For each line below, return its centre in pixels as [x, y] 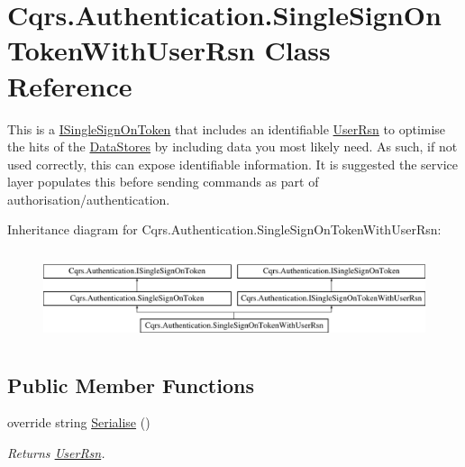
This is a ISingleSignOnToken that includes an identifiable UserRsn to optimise [227, 128]
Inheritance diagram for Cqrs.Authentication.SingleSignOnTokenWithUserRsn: [224, 229]
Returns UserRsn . [56, 452]
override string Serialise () [79, 422]
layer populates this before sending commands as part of [163, 182]
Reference [70, 85]
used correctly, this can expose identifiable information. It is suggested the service [233, 164]
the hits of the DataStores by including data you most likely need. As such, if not [232, 147]
